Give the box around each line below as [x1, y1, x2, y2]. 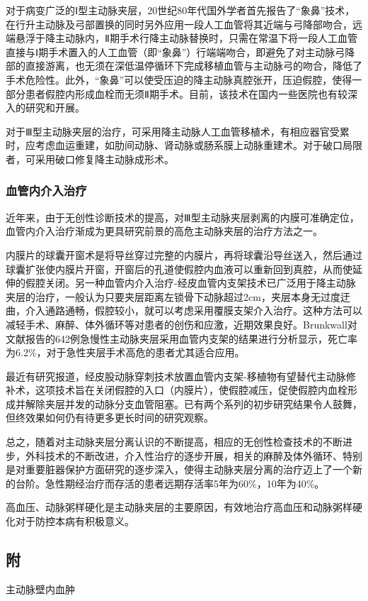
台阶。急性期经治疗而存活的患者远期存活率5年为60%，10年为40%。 [15, 475, 325, 490]
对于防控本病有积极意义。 [15, 514, 134, 529]
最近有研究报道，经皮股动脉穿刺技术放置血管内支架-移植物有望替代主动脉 [6, 368, 346, 383]
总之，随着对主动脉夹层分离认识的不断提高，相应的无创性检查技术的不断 [6, 434, 343, 449]
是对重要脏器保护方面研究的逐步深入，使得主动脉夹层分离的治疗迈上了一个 [6, 462, 352, 477]
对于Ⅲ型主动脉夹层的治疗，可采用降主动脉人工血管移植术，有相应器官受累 [6, 123, 350, 138]
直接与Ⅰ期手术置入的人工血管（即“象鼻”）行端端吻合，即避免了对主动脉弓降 [6, 44, 355, 59]
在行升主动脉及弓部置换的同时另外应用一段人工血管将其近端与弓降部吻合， [6, 16, 352, 31]
